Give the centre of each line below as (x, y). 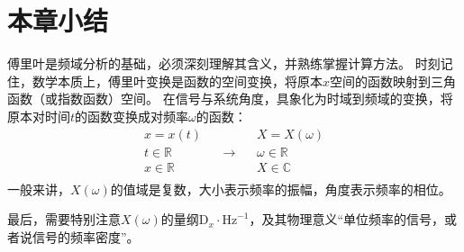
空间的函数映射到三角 (393, 81)
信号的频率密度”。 (86, 236)
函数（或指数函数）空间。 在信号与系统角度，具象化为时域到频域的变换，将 (230, 99)
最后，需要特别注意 (64, 219)
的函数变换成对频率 (132, 116)
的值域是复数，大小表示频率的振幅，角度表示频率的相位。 (281, 189)
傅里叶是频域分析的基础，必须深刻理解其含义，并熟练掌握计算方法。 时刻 (224, 63)
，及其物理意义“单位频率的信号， (347, 219)
